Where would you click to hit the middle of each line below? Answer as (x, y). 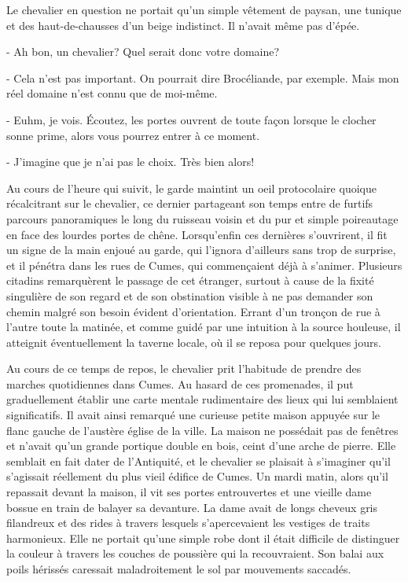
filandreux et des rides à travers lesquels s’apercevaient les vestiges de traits (188, 523)
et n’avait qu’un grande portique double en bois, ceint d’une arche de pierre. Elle (201, 446)
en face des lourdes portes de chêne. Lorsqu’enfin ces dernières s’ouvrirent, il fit (197, 234)
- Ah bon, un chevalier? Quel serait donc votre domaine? (143, 52)
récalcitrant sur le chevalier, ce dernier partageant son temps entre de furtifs (190, 203)
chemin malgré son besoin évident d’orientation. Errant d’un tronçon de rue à (193, 311)
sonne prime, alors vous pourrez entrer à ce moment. (133, 135)
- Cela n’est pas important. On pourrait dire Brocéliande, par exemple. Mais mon (203, 77)
